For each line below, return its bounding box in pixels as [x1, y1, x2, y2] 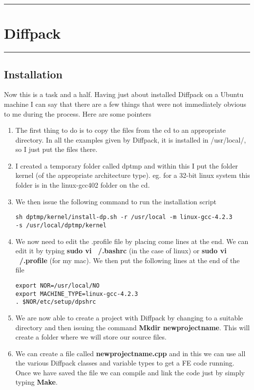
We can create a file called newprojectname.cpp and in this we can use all [15, 348, 246, 358]
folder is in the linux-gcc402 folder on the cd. [15, 180, 150, 190]
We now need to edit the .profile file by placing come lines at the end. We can [15, 236, 249, 246]
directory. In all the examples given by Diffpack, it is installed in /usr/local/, [15, 134, 246, 145]
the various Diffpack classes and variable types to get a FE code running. [15, 358, 234, 368]
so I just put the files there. [15, 144, 98, 154]
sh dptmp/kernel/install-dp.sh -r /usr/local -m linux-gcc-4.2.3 [15, 214, 233, 221]
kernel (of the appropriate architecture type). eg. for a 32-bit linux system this [15, 170, 250, 180]
